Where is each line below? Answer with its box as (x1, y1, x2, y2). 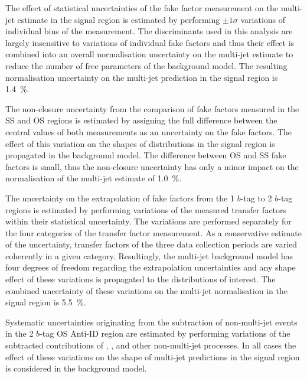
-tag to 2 (240, 191, 272, 204)
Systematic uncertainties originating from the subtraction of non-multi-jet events (5, 315, 298, 328)
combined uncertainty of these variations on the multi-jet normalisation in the (5, 284, 288, 296)
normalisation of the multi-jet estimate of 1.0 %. (5, 172, 182, 184)
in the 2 (5, 327, 34, 340)
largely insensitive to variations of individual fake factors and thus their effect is (5, 36, 295, 48)
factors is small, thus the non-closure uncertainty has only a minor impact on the (5, 160, 299, 172)
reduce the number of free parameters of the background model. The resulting (5, 59, 288, 71)
